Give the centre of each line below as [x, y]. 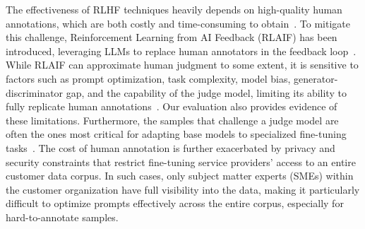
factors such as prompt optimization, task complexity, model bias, [148, 78]
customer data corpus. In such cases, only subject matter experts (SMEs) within [180, 176]
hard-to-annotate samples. [62, 217]
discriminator [35, 92]
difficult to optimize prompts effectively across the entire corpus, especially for [175, 203]
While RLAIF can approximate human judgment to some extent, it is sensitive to [182, 65]
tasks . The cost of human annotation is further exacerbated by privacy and [170, 147]
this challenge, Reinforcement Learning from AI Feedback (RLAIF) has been [172, 37]
